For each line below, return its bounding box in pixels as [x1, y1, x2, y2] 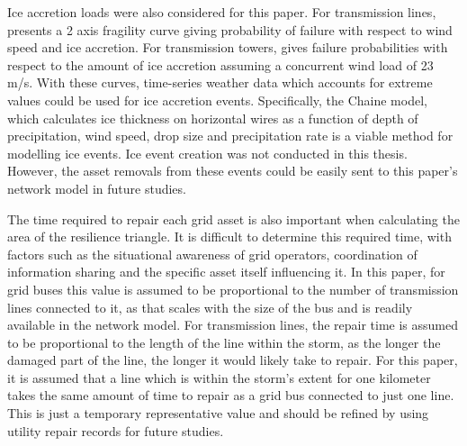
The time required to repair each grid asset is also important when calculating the [7, 209, 460, 228]
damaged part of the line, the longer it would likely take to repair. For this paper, [7, 350, 458, 369]
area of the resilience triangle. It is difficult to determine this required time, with [7, 227, 452, 246]
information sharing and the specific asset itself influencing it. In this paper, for [7, 262, 445, 281]
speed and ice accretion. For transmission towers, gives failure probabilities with [7, 38, 448, 57]
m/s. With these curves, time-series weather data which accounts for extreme [7, 73, 433, 92]
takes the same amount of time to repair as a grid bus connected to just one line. [7, 386, 454, 405]
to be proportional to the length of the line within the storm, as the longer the [7, 332, 441, 351]
